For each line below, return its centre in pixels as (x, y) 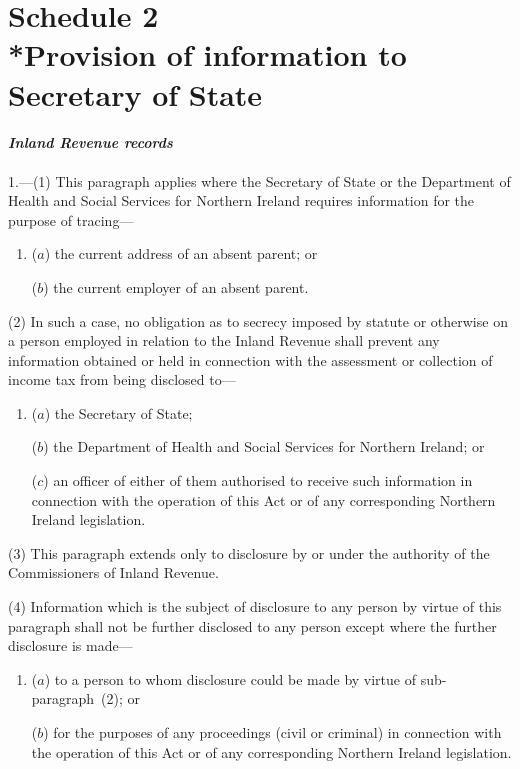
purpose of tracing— (71, 219)
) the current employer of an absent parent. (176, 286)
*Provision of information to (207, 54)
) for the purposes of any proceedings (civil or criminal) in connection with (272, 732)
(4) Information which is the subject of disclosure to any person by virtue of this (255, 606)
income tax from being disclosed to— (122, 379)
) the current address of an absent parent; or (181, 253)
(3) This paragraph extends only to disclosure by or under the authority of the (249, 552)
